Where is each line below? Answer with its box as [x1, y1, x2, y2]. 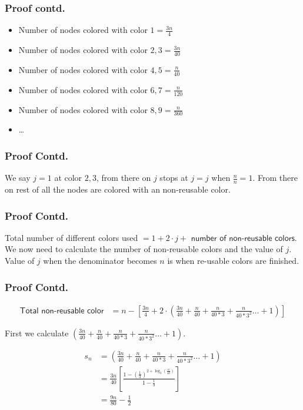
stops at [159, 171, 188, 184]
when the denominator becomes [43, 254, 157, 266]
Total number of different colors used [5, 231, 138, 243]
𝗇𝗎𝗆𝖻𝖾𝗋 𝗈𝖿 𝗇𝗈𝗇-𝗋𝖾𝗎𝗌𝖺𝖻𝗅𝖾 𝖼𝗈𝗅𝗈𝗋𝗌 [191, 234, 295, 243]
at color [54, 171, 82, 184]
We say [5, 171, 31, 184]
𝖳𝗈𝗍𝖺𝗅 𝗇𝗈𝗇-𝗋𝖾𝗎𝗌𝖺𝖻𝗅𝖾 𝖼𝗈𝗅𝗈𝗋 [19, 306, 104, 315]
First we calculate [5, 326, 69, 339]
